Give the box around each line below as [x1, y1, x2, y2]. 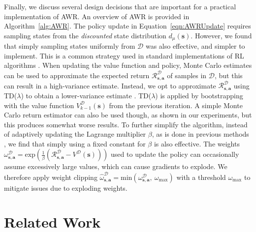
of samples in [167, 70, 207, 80]
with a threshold [176, 172, 226, 182]
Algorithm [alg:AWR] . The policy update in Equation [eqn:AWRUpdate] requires [4, 21, 251, 31]
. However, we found [191, 30, 252, 40]
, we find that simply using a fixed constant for [4, 138, 146, 148]
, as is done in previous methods [152, 129, 249, 139]
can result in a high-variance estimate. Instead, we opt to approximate [4, 80, 216, 90]
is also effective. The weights [154, 138, 240, 148]
